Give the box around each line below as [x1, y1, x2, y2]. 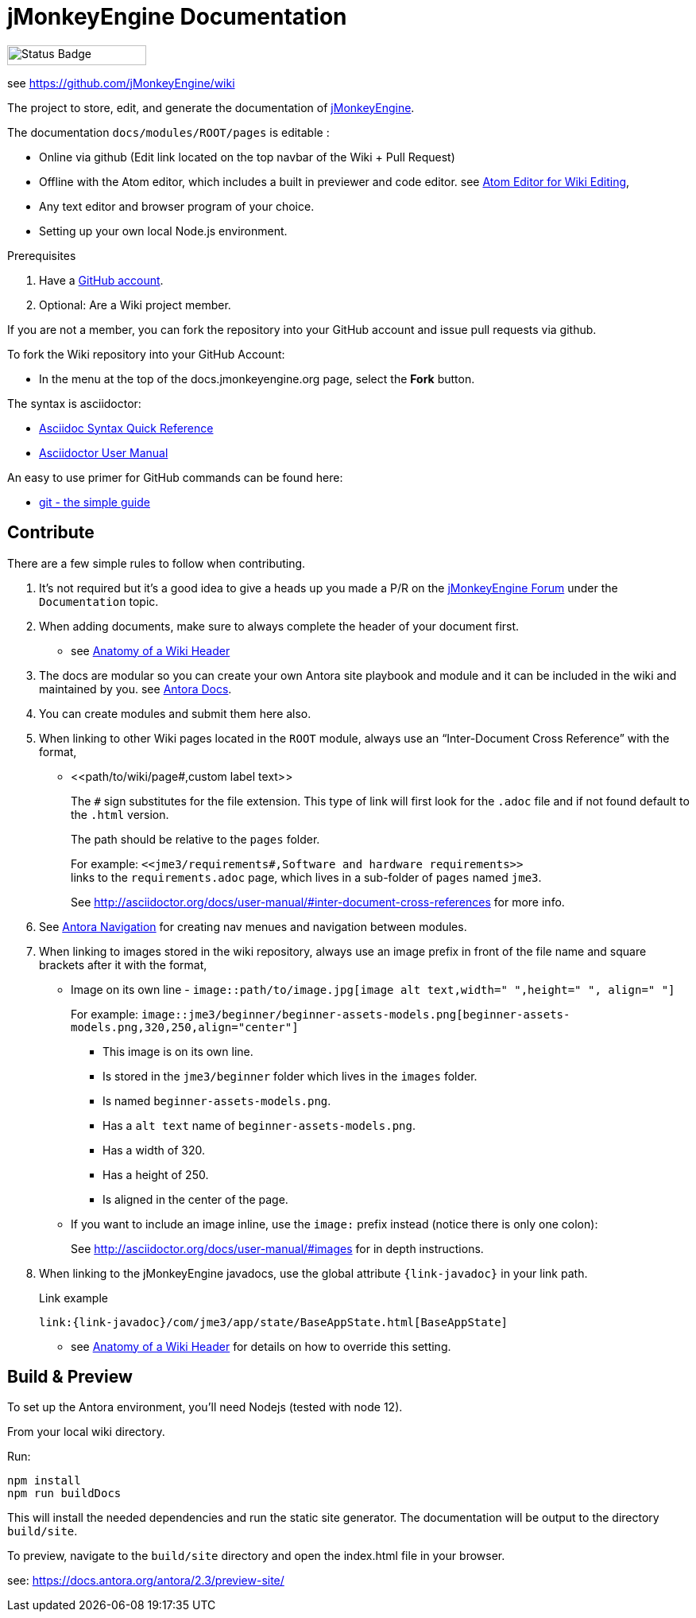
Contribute [7, 522, 95, 543]
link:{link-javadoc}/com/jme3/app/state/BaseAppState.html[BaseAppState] [39, 1315, 508, 1329]
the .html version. [71, 807, 169, 821]
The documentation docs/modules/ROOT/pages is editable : [7, 125, 330, 139]
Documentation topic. [39, 594, 159, 608]
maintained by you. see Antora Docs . [39, 681, 232, 696]
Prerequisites [7, 248, 76, 262]
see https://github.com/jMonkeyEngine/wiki [7, 76, 235, 90]
